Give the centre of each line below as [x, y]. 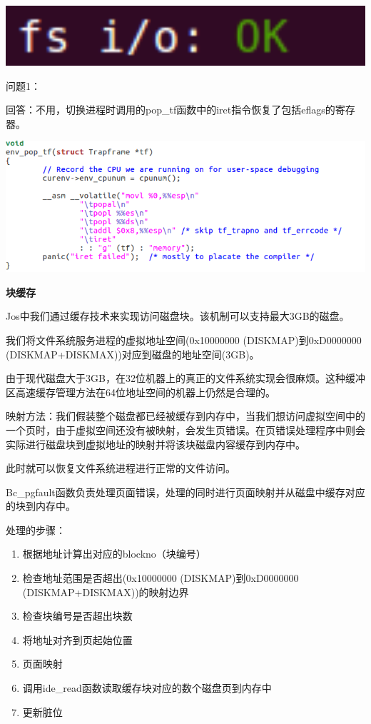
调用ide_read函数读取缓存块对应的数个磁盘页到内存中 [147, 688]
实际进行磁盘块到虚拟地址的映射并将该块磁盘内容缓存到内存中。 [156, 444]
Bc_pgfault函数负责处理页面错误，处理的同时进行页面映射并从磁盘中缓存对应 [185, 492]
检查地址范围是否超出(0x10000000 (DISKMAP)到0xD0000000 [161, 578]
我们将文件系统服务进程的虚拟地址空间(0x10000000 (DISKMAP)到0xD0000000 [184, 340]
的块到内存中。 [41, 506]
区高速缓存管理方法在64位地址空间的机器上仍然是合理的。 [141, 392]
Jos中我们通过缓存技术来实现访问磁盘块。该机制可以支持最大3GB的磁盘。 [178, 316]
